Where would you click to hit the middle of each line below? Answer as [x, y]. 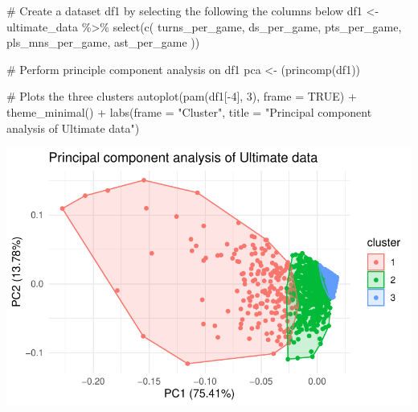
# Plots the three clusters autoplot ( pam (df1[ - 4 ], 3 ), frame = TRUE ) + [182, 96]
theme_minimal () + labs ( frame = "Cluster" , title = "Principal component [189, 111]
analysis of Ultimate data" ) [73, 128]
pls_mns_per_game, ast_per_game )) [103, 42]
